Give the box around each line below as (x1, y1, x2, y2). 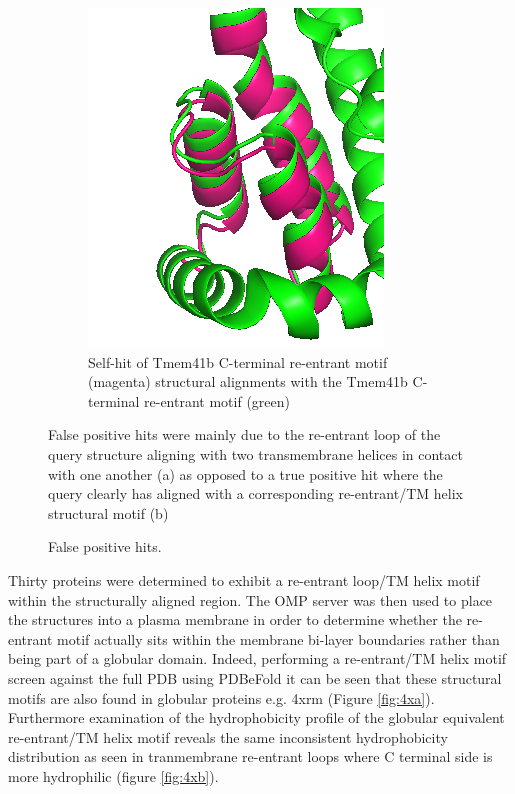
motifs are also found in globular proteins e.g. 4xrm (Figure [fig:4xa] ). (8, 687, 435, 708)
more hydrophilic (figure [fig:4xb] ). (8, 765, 219, 786)
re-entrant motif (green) (144, 390, 290, 411)
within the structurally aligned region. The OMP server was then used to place (8, 589, 493, 610)
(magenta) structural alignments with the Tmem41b (88, 371, 408, 392)
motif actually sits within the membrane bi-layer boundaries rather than (57, 628, 500, 649)
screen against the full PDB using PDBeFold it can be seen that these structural (8, 667, 502, 688)
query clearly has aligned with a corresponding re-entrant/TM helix (48, 483, 463, 504)
